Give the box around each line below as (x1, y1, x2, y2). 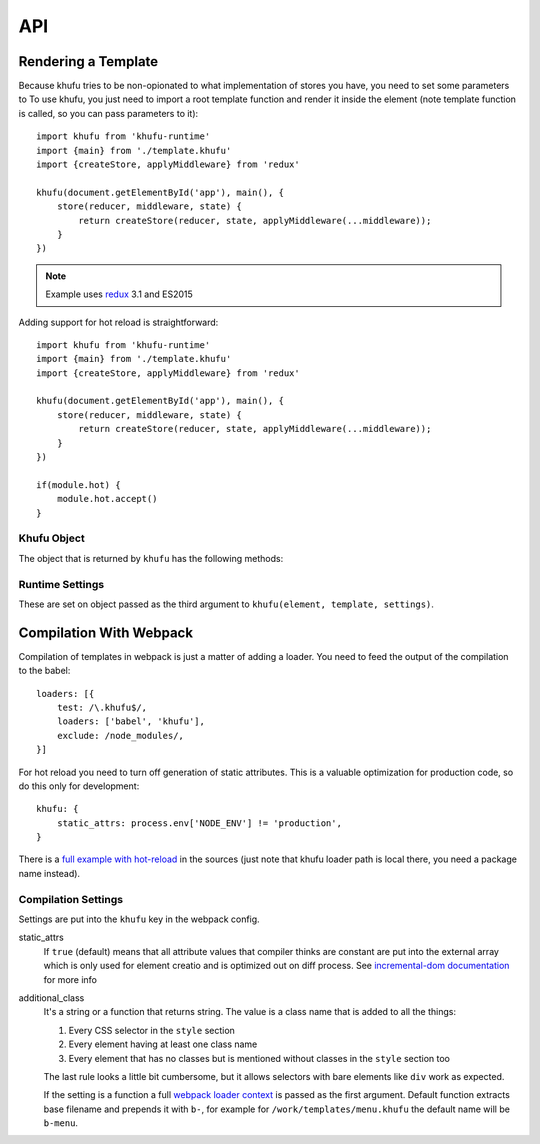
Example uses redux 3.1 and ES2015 (45, 288, 194, 300)
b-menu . (43, 1117, 79, 1129)
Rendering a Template (18, 53, 159, 70)
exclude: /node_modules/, (56, 730, 185, 741)
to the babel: (18, 665, 71, 677)
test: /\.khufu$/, (56, 701, 148, 713)
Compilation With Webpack (18, 624, 194, 641)
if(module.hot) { (36, 479, 121, 490)
